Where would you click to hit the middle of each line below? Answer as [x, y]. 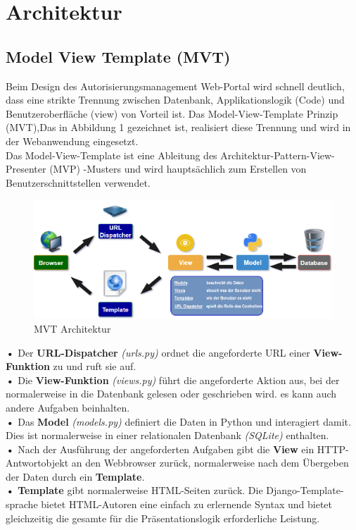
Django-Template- [305, 490]
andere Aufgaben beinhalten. [68, 407]
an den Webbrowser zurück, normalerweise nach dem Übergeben [210, 463]
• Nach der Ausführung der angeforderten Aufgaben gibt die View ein [160, 449]
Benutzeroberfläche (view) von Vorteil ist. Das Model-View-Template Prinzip [172, 113]
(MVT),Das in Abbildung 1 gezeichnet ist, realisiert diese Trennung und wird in [178, 127]
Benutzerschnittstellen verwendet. [78, 182]
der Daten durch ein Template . [75, 476]
